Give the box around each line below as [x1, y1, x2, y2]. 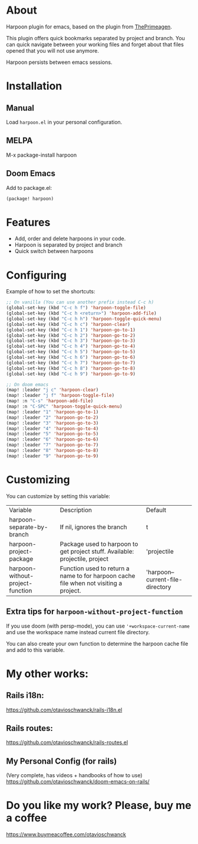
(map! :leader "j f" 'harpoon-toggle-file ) [6, 393, 115, 399]
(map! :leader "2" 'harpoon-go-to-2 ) [6, 415, 99, 421]
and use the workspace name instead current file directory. [6, 628, 150, 636]
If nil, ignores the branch [60, 523, 128, 531]
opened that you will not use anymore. [6, 47, 99, 54]
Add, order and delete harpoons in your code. [14, 235, 126, 242]
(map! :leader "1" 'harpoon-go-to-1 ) [6, 409, 99, 415]
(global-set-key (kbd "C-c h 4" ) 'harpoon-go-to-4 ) [6, 344, 136, 350]
